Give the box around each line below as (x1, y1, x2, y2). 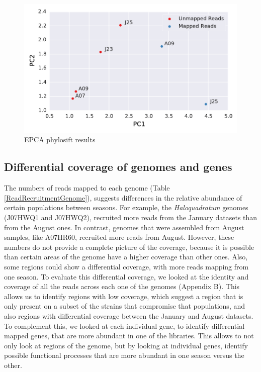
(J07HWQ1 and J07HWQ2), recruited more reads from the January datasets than (4, 212, 257, 223)
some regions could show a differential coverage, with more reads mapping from (4, 261, 249, 271)
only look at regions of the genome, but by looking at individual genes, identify (4, 340, 248, 350)
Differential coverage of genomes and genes (4, 159, 232, 174)
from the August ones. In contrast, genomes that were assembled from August (4, 222, 244, 232)
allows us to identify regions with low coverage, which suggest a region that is (4, 291, 243, 301)
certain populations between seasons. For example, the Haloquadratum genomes (4, 202, 248, 213)
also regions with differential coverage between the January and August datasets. (4, 310, 253, 321)
